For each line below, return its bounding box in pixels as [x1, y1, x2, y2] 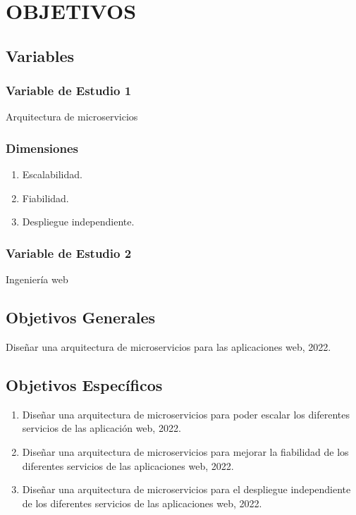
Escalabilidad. [22, 167, 82, 182]
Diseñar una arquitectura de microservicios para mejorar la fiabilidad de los [22, 444, 349, 459]
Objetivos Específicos [6, 373, 163, 395]
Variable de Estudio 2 [6, 244, 132, 261]
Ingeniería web [6, 272, 68, 287]
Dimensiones [6, 139, 78, 156]
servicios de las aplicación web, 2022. [22, 421, 181, 435]
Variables [6, 44, 75, 66]
